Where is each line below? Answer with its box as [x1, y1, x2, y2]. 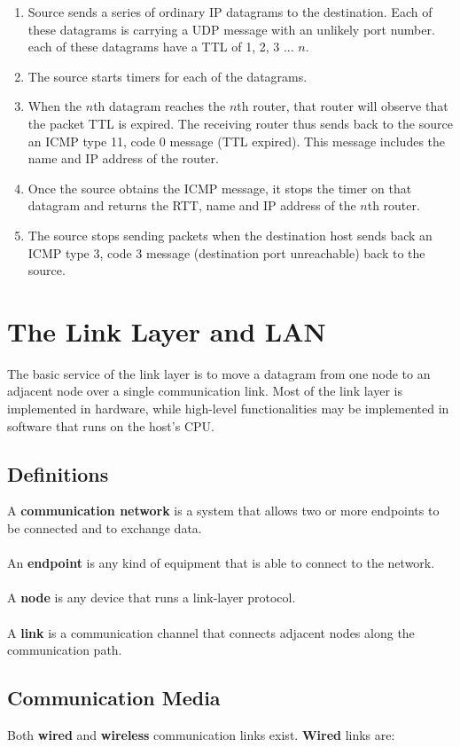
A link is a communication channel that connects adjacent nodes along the [7, 623, 415, 641]
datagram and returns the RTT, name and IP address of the [27, 196, 356, 215]
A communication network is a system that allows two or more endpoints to [7, 501, 440, 520]
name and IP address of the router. [27, 149, 219, 168]
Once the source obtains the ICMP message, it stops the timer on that [27, 178, 412, 197]
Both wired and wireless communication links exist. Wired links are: [7, 725, 395, 743]
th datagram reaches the [93, 97, 226, 115]
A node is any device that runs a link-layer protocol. [7, 588, 296, 607]
